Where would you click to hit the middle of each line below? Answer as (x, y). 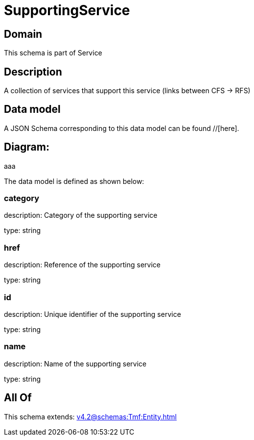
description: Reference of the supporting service (82, 265)
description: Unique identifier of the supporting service (92, 314)
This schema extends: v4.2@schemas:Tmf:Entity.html (90, 416)
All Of (18, 398)
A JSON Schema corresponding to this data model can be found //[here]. (122, 128)
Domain (23, 34)
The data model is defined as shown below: (74, 181)
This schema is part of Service (53, 53)
